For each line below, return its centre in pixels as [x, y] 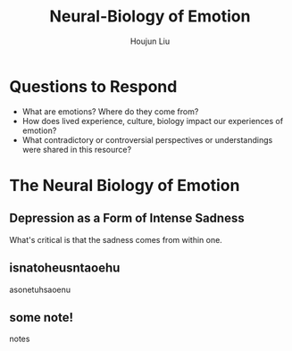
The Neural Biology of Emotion [125, 185]
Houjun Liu [150, 41]
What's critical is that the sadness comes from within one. [116, 239]
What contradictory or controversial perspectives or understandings [147, 139]
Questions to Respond [93, 86]
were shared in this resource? [77, 149]
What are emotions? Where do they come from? [110, 111]
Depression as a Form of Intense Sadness [127, 218]
